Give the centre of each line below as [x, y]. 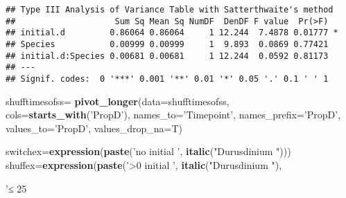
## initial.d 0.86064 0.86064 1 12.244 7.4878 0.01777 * [172, 33]
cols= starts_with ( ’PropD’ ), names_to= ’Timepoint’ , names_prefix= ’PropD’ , [173, 115]
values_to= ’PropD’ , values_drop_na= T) [94, 128]
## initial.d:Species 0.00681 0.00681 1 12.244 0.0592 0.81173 [167, 56]
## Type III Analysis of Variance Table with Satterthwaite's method [170, 10]
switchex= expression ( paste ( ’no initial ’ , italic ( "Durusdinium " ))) [148, 151]
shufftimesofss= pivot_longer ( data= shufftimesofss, [118, 101]
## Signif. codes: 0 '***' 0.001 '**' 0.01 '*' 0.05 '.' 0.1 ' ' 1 [167, 79]
